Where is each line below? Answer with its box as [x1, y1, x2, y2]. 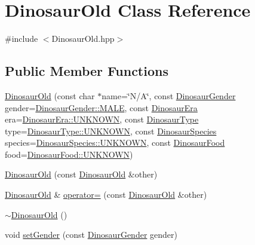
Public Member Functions [5, 62, 168, 80]
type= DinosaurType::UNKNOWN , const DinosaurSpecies [5, 124, 217, 137]
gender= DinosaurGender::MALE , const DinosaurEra [5, 101, 198, 114]
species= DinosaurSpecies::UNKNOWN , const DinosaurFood [5, 136, 225, 149]
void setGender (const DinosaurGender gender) [5, 228, 177, 241]
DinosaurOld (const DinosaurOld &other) [5, 168, 158, 180]
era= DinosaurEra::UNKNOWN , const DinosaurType [5, 113, 199, 125]
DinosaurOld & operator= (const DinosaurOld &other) [5, 188, 207, 201]
